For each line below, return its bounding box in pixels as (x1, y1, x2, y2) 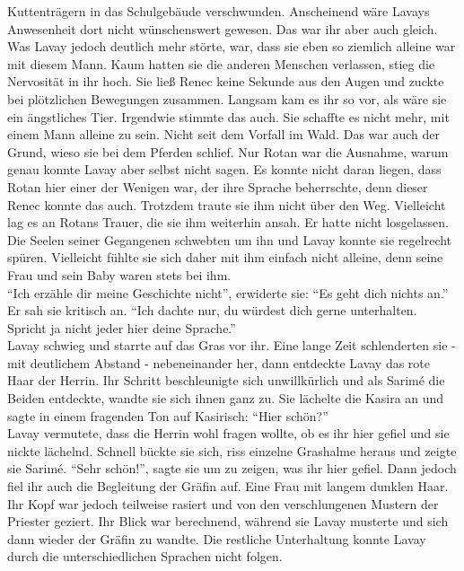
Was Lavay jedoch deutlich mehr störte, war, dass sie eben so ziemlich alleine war (7, 37, 456, 56)
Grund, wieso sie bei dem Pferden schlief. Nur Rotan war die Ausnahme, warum (7, 142, 449, 161)
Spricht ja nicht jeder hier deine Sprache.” (7, 318, 236, 337)
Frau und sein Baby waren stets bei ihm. (7, 265, 232, 284)
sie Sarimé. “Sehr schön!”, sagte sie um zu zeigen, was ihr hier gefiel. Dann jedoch (7, 459, 457, 478)
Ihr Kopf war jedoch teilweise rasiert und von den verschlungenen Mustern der (7, 494, 439, 513)
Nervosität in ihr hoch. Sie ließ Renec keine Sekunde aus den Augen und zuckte (7, 72, 444, 91)
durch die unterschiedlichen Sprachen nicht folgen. (7, 547, 283, 566)
